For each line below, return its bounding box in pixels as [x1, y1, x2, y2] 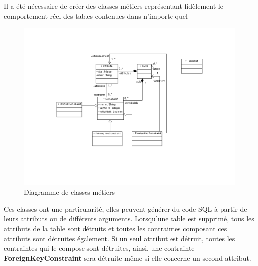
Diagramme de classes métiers [24, 187, 115, 197]
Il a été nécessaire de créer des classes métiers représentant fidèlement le [4, 1, 223, 11]
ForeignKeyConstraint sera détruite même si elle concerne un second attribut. [4, 252, 251, 263]
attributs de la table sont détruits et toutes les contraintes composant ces [4, 223, 227, 233]
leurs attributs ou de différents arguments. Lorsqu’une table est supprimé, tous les [4, 213, 254, 224]
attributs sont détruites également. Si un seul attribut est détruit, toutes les [4, 233, 235, 243]
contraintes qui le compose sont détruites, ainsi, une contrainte [4, 243, 195, 253]
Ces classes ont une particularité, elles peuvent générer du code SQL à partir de [4, 203, 247, 214]
